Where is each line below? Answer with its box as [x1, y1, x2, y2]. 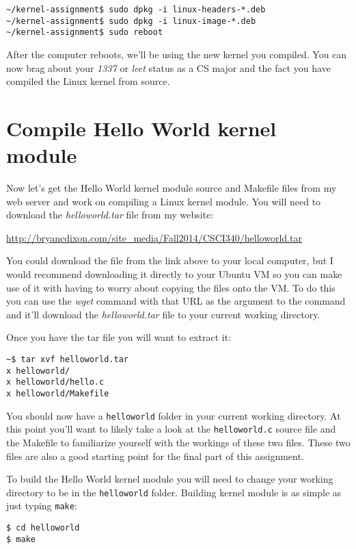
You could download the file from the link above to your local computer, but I [6, 253, 333, 268]
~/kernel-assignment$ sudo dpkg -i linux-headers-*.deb [6, 5, 266, 14]
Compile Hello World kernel [6, 114, 277, 142]
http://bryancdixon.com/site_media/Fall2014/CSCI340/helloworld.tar [6, 230, 302, 244]
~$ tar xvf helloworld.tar [6, 355, 128, 364]
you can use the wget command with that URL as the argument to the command [6, 294, 346, 308]
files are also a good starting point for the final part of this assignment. [6, 448, 304, 463]
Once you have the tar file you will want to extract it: [6, 330, 232, 344]
